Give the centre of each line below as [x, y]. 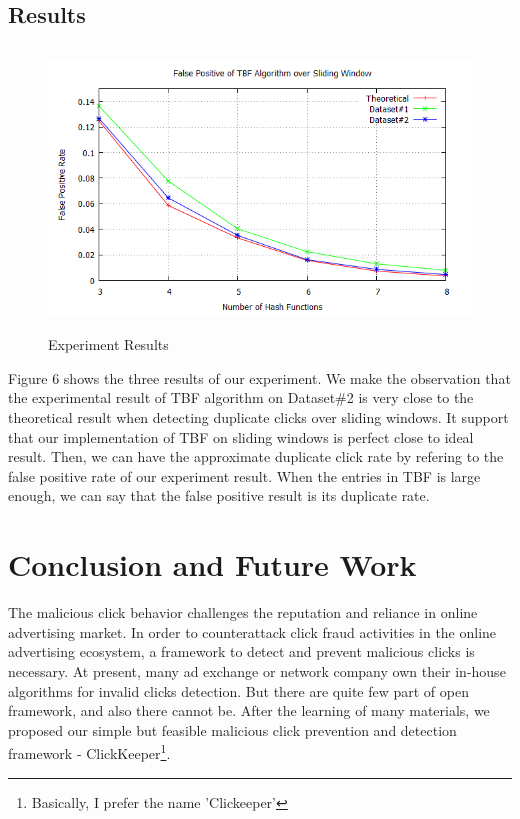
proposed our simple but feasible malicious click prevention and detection [232, 729]
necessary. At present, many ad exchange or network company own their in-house [257, 670]
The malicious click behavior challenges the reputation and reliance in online [243, 612]
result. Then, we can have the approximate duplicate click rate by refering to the [256, 456]
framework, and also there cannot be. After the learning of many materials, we [249, 710]
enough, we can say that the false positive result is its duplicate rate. [219, 495]
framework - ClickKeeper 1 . [89, 751]
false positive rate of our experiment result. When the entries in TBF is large [244, 475]
